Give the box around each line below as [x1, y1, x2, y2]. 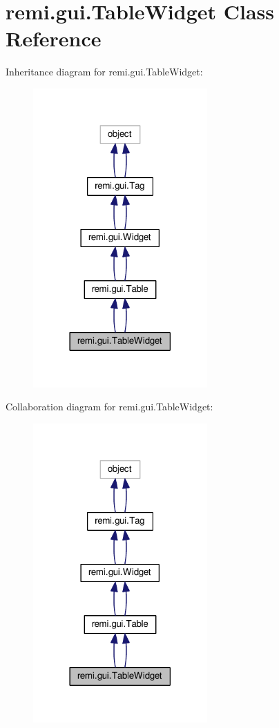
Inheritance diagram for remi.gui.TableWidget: [6, 64, 203, 79]
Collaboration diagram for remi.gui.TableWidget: [6, 399, 213, 414]
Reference [6, 24, 102, 53]
